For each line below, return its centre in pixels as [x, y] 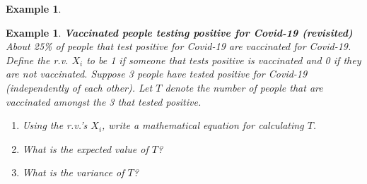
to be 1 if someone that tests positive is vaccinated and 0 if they [224, 60]
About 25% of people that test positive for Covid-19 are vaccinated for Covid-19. [179, 46]
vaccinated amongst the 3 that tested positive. [104, 101]
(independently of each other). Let [79, 87]
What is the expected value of [85, 148]
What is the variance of [73, 172]
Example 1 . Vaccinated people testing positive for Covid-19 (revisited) [179, 32]
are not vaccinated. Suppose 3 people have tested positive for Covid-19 [157, 74]
